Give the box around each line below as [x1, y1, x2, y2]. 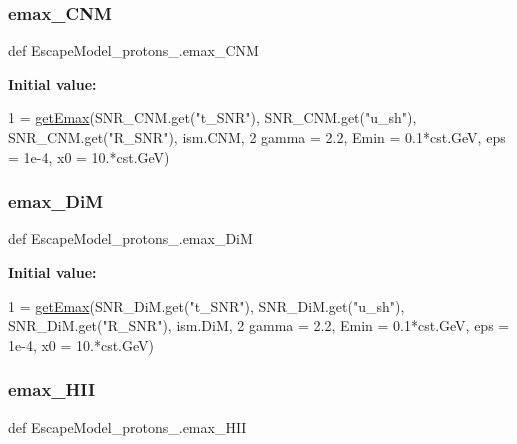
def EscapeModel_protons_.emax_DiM [8, 228, 253, 249]
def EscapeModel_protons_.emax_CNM [8, 40, 259, 61]
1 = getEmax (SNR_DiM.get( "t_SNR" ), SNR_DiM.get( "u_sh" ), [8, 295, 405, 316]
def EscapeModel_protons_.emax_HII [8, 416, 247, 437]
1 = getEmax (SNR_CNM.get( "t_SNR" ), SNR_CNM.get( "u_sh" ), [8, 107, 417, 128]
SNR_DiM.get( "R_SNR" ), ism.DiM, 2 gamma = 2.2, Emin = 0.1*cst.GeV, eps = [8, 315, 510, 336]
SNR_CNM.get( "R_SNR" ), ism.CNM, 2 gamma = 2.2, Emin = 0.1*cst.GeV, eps [8, 127, 506, 147]
